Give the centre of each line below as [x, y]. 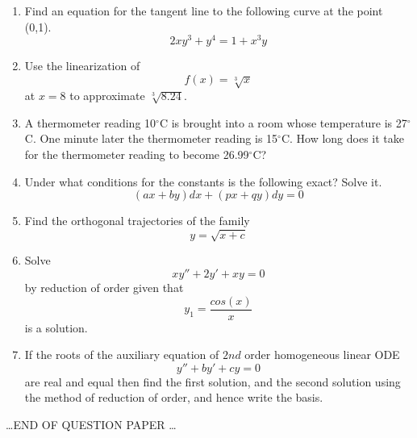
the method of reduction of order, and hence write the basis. [174, 397]
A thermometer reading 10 [90, 122]
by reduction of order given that [104, 287]
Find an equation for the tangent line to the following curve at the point [204, 10]
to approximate [107, 96]
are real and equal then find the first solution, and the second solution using [213, 381]
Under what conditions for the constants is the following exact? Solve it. [203, 181]
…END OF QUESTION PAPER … [91, 424]
